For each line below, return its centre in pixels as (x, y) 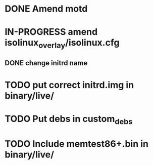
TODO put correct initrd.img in (69, 85)
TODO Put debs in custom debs (69, 120)
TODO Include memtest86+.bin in (77, 143)
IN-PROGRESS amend (51, 32)
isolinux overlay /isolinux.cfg (62, 44)
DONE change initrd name (46, 63)
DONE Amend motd (46, 9)
